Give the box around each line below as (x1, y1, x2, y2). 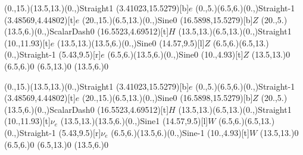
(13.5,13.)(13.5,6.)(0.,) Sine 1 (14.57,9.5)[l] (60, 115, 208, 127)
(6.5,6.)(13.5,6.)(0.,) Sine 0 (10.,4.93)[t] (107, 48, 243, 61)
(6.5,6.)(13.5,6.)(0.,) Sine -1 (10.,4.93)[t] (111, 126, 249, 138)
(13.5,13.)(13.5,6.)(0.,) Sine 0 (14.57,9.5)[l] (57, 36, 205, 49)
